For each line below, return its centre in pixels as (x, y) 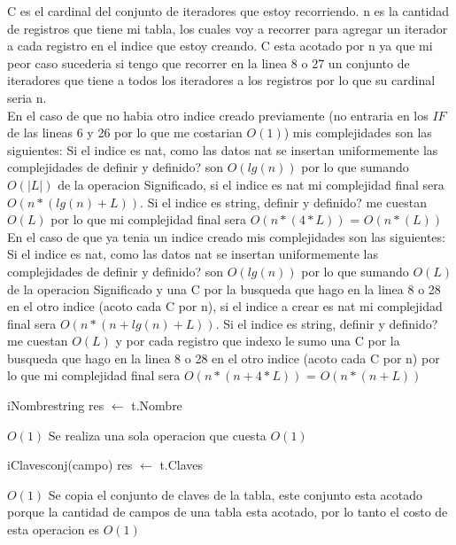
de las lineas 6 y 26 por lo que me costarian (125, 132)
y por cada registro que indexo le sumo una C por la (258, 341)
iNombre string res (56, 405)
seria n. (27, 97)
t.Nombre (157, 405)
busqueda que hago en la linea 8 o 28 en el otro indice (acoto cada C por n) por (224, 358)
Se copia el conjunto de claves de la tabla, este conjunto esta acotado (235, 494)
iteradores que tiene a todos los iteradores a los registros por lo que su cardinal (221, 80)
